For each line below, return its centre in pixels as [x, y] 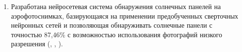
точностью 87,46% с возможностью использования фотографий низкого [116, 34]
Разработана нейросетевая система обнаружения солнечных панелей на [116, 6]
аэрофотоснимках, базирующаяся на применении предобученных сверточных [125, 16]
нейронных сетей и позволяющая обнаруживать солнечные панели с [112, 25]
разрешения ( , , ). [37, 44]
